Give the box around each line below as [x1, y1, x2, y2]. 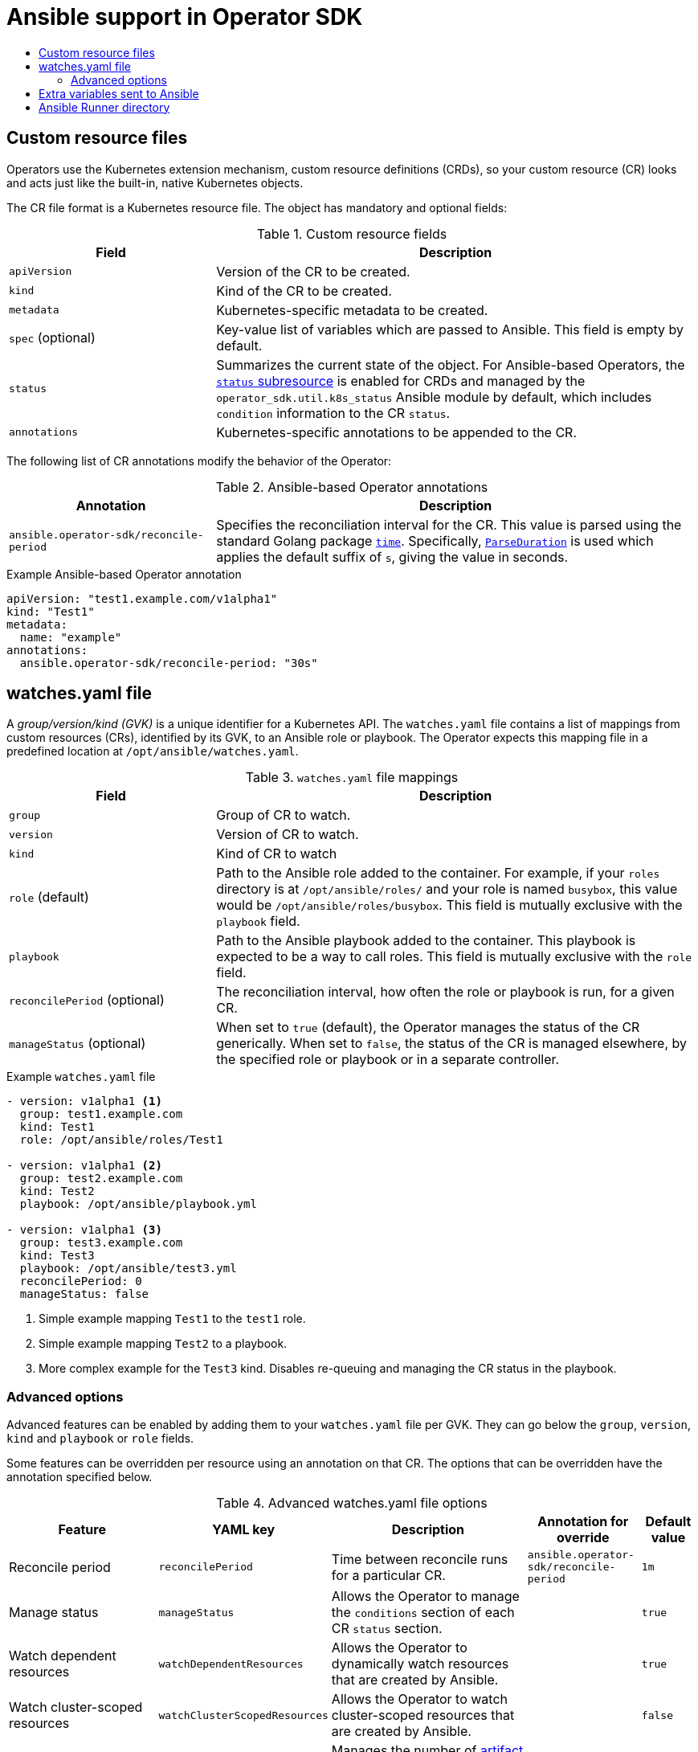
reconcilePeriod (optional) [9, 992, 165, 1009]
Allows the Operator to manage [331, 1588, 520, 1605]
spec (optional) [9, 329, 96, 346]
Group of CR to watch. [216, 807, 351, 824]
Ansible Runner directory [39, 100, 170, 114]
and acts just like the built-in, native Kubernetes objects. [6, 175, 304, 190]
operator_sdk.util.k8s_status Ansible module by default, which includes [216, 388, 652, 405]
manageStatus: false [19, 1287, 149, 1301]
